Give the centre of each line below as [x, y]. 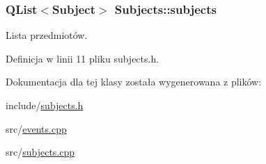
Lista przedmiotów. [47, 35]
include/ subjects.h [45, 105]
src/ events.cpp [36, 128]
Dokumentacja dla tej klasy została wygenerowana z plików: [134, 82]
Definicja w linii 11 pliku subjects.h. [83, 58]
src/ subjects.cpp [40, 152]
